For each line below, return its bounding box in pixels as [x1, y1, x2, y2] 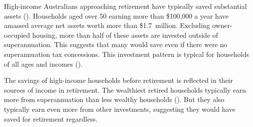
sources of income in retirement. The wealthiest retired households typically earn [4, 84, 246, 95]
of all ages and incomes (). [4, 58, 83, 69]
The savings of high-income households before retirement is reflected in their [4, 75, 233, 85]
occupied [4, 29, 30, 40]
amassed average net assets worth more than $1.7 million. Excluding [4, 20, 210, 30]
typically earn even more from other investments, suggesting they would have [4, 103, 235, 114]
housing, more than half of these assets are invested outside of [32, 29, 218, 40]
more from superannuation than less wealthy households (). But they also [4, 94, 225, 104]
